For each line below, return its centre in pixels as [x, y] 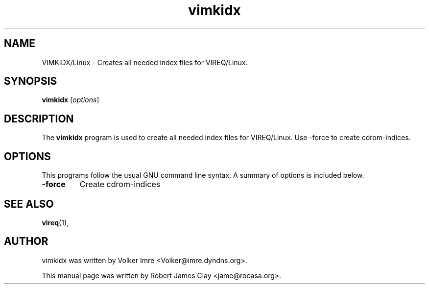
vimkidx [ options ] [71, 100]
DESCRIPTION [39, 119]
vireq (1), [55, 222]
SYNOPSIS [31, 81]
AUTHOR [26, 241]
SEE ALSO [29, 204]
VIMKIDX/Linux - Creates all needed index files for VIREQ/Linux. [145, 62]
